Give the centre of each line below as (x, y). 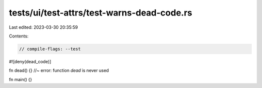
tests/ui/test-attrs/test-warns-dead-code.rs (101, 13)
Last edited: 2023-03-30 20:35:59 (43, 27)
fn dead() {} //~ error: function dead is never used (59, 70)
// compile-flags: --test (50, 49)
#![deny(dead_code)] (30, 61)
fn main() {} (21, 79)
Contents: (19, 36)
